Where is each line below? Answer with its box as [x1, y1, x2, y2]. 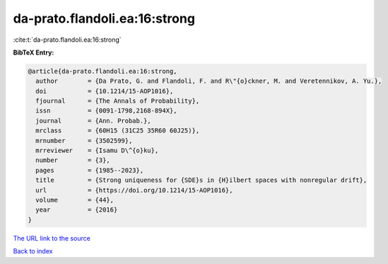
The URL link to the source [13, 234, 91, 242]
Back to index [13, 247, 53, 256]
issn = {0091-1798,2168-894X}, [35, 107, 177, 115]
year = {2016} [35, 206, 118, 214]
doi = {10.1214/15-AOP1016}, [35, 87, 174, 95]
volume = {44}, [35, 196, 114, 204]
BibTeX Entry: [13, 48, 54, 57]
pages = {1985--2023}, [35, 166, 144, 174]
